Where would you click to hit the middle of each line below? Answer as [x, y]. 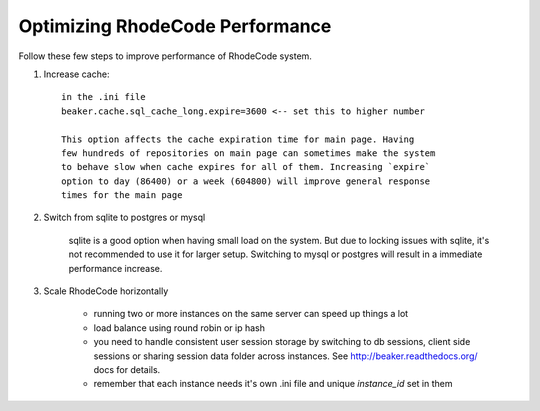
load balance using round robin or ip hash [179, 327]
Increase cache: [76, 74]
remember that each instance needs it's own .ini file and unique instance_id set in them [273, 384]
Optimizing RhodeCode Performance [175, 26]
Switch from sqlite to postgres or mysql [124, 217]
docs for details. [127, 369]
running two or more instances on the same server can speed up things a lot [251, 314]
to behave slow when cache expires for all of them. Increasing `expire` [246, 167]
